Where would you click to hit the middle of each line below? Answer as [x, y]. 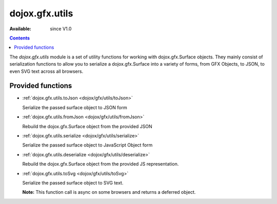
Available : [21, 29]
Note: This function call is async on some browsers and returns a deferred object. [109, 192]
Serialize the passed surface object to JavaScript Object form [87, 145]
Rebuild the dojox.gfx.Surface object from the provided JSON [87, 126]
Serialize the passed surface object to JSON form [75, 107]
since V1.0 [61, 29]
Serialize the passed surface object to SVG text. [73, 182]
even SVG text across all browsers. [46, 71]
